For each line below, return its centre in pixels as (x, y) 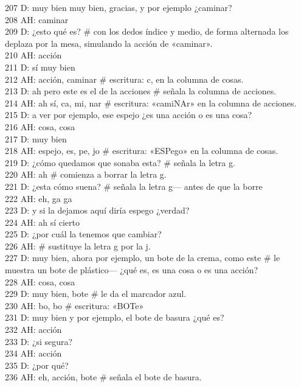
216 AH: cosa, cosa (40, 126)
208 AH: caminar (37, 19)
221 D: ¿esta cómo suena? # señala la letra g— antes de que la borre (134, 186)
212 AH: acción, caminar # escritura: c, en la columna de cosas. (124, 79)
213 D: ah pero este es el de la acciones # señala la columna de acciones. (141, 91)
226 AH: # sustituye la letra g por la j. (78, 246)
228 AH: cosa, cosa (40, 281)
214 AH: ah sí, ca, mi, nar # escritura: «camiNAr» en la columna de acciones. (151, 103)
